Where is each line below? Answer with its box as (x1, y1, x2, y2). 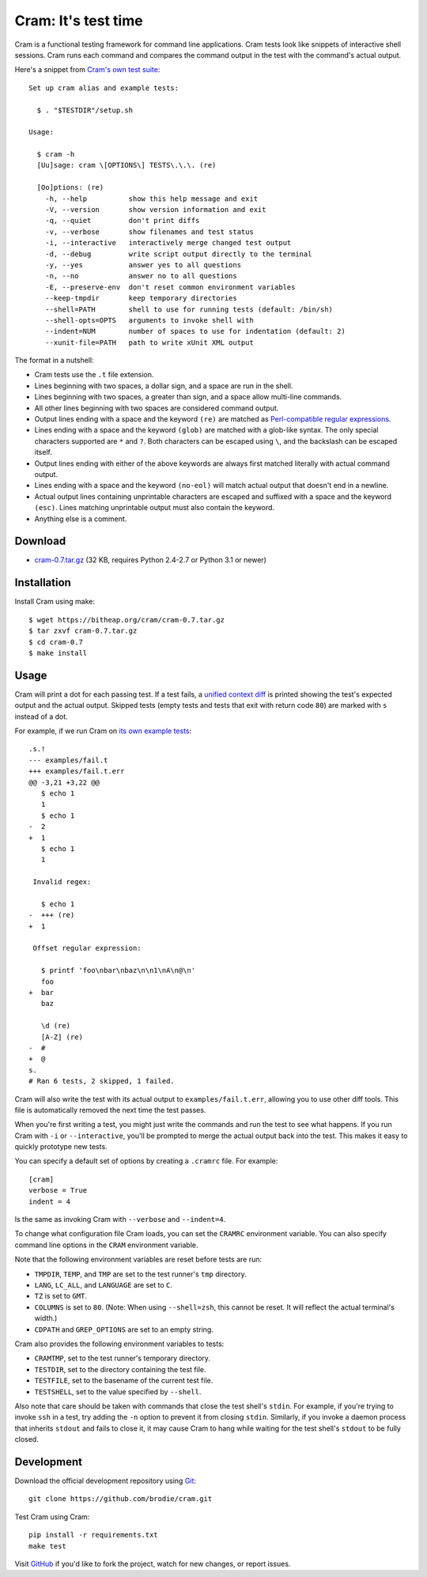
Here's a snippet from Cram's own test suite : (14, 65, 161, 74)
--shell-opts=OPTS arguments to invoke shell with (44, 316, 255, 324)
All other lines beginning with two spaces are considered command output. (34, 403, 279, 413)
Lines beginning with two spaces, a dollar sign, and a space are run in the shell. (34, 380, 293, 391)
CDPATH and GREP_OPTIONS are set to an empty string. (34, 1325, 213, 1334)
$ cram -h (36, 150, 75, 159)
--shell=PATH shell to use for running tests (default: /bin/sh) (44, 304, 334, 314)
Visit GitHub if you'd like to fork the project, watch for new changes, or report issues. (14, 1559, 291, 1568)
